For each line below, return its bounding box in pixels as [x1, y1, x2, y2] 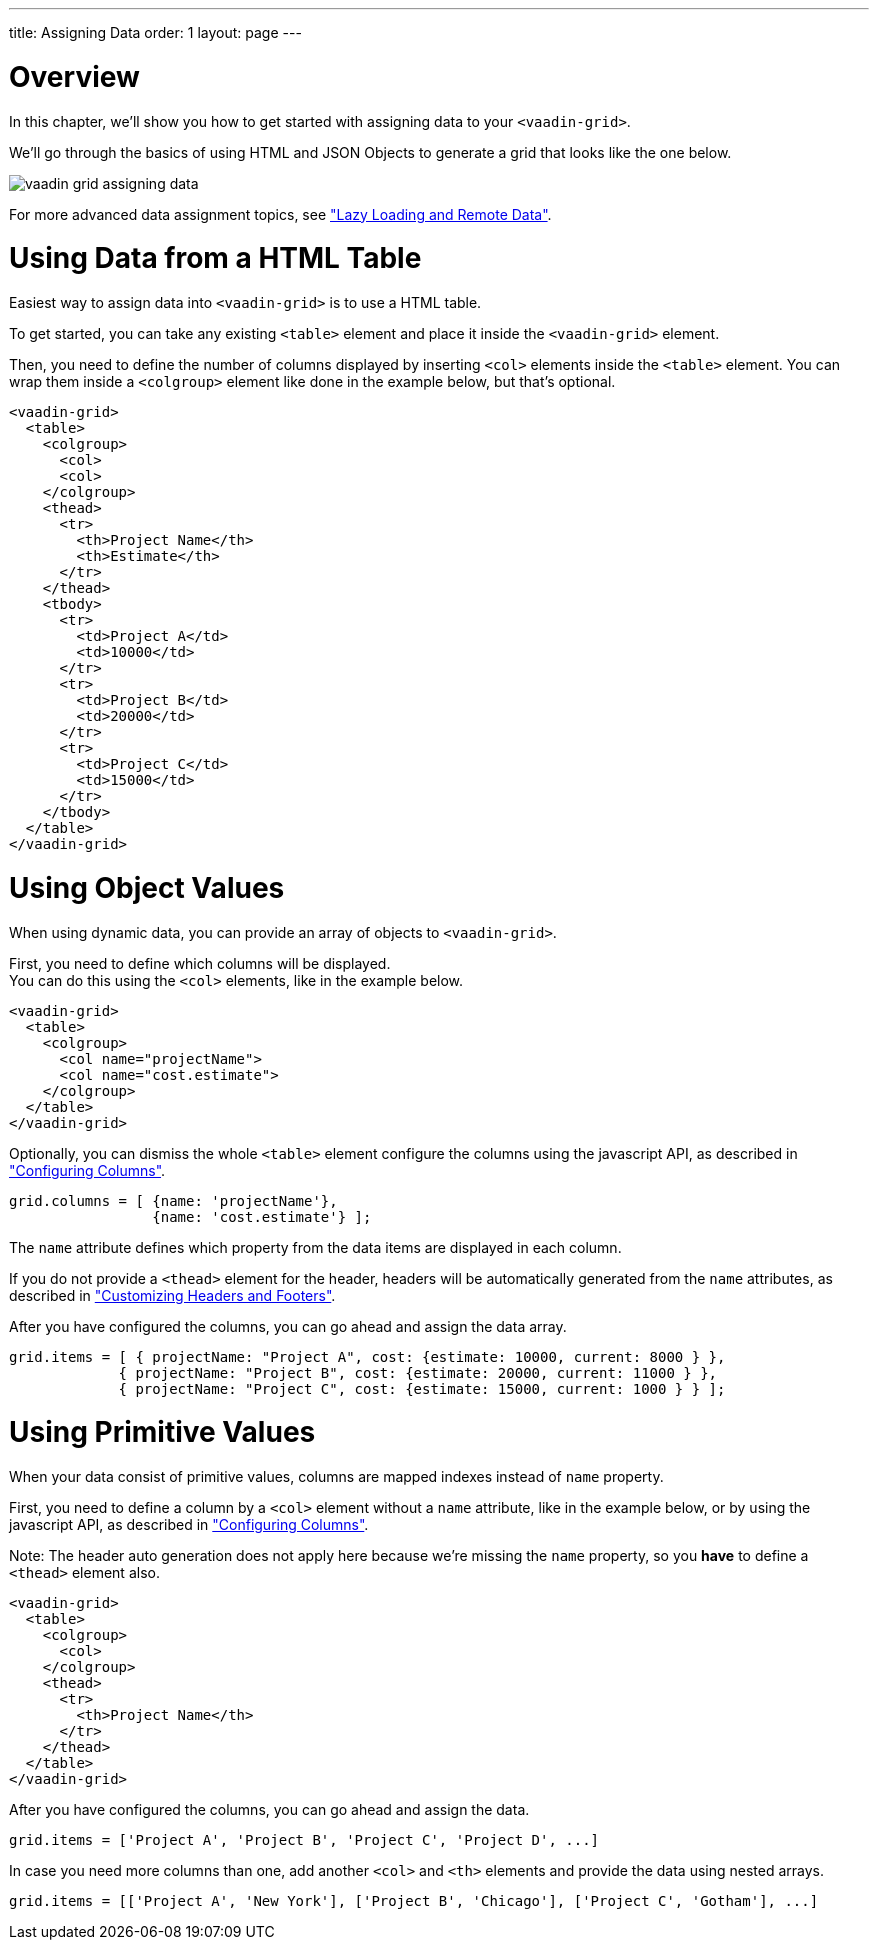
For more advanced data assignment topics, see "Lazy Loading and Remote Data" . [9, 205, 552, 223]
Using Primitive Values [9, 1415, 316, 1450]
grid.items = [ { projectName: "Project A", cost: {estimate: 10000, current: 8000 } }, [9, 1348, 726, 1365]
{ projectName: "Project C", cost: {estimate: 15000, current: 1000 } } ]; [118, 1380, 726, 1397]
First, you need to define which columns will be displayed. [9, 954, 391, 972]
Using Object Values [9, 870, 285, 905]
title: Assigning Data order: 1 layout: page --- [9, 24, 302, 41]
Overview [9, 59, 140, 94]
